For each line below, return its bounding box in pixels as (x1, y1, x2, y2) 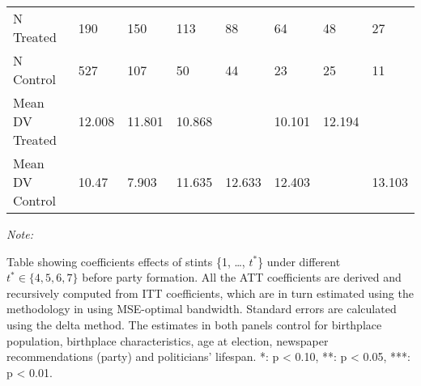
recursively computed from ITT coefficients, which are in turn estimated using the (6, 284, 414, 301)
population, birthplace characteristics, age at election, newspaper (6, 332, 329, 349)
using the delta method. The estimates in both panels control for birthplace (6, 316, 382, 333)
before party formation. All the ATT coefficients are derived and (82, 269, 402, 286)
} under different (257, 252, 341, 269)
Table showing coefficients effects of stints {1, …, (6, 252, 245, 269)
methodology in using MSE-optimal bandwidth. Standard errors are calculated (6, 300, 397, 317)
